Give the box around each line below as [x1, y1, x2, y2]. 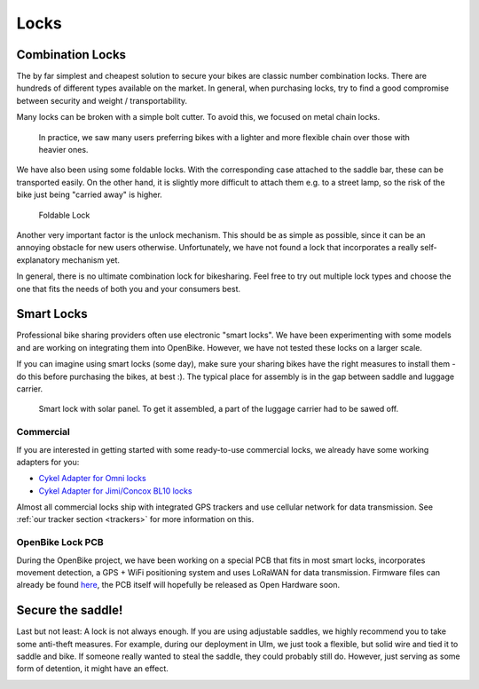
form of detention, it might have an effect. [16, 663, 169, 674]
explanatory [16, 254, 60, 265]
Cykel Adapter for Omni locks [38, 473, 146, 484]
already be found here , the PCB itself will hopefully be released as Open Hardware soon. [16, 580, 341, 590]
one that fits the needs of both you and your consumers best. [16, 283, 241, 294]
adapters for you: [16, 456, 80, 467]
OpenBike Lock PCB [16, 536, 104, 549]
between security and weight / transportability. [16, 95, 188, 106]
